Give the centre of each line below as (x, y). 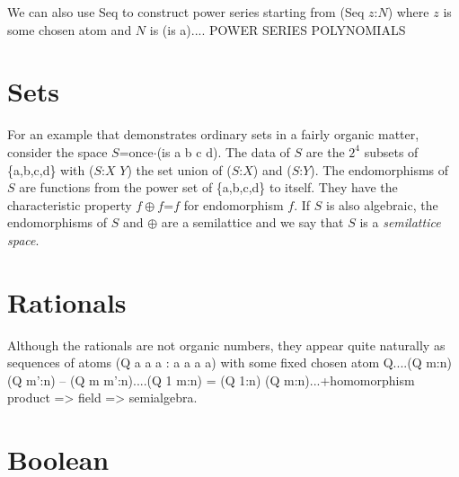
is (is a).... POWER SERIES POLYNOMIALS (278, 29)
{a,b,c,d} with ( (51, 169)
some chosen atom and (70, 29)
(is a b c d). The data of (223, 151)
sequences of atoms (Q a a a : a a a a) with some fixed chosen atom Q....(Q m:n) (229, 362)
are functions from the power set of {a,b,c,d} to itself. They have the (208, 187)
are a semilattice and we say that (252, 222)
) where (408, 12)
